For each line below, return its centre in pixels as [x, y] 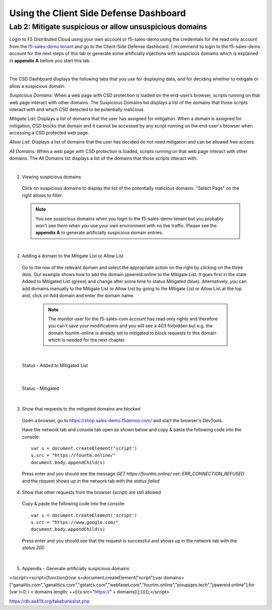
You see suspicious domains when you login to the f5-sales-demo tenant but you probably [129, 219]
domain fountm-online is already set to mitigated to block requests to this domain [132, 333]
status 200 [33, 548]
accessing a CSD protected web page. [49, 133]
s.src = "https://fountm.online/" [73, 455]
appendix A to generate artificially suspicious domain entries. [99, 233]
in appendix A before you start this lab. [50, 60]
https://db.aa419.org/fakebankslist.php [50, 601]
